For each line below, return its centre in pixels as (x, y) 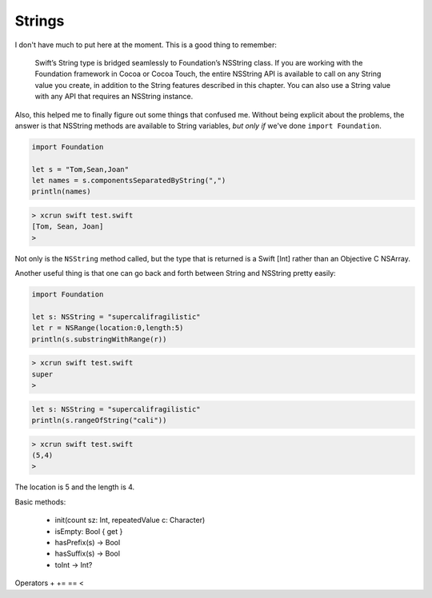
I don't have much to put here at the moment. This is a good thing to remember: (146, 45)
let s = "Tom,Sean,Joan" (80, 169)
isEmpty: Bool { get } (89, 531)
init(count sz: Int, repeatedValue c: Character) (130, 520)
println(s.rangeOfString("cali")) (99, 421)
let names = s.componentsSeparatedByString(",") (129, 181)
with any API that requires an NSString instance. (114, 97)
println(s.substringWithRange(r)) (99, 339)
